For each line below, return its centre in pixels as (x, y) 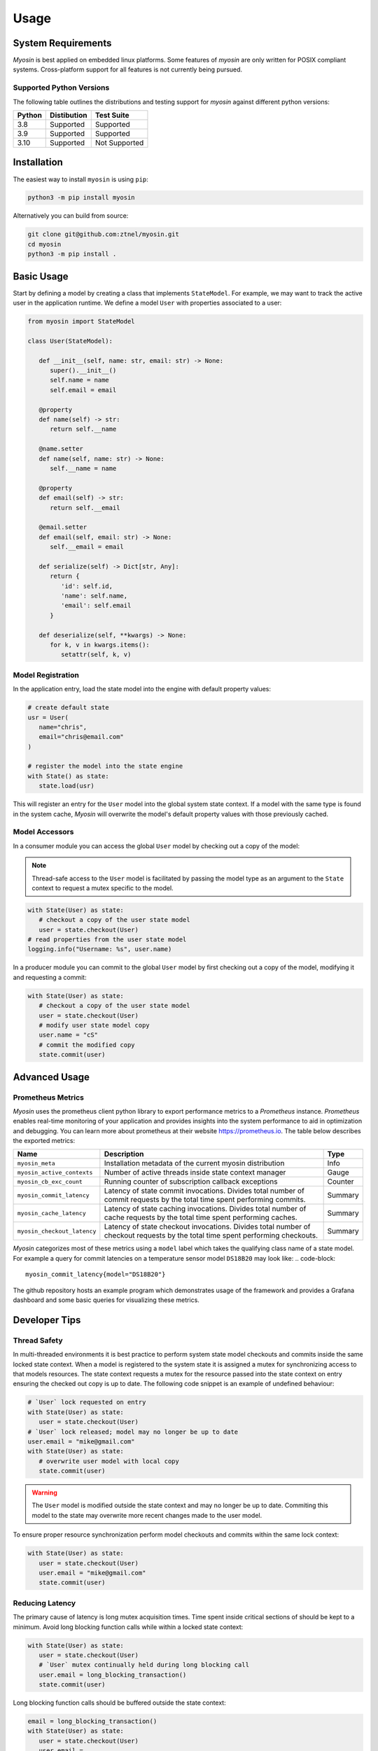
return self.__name (83, 429)
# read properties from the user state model (107, 940)
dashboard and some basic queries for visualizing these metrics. (106, 1300)
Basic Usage (41, 276)
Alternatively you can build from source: (71, 216)
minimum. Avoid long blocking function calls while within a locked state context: (128, 1627)
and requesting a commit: (50, 977)
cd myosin (44, 244)
